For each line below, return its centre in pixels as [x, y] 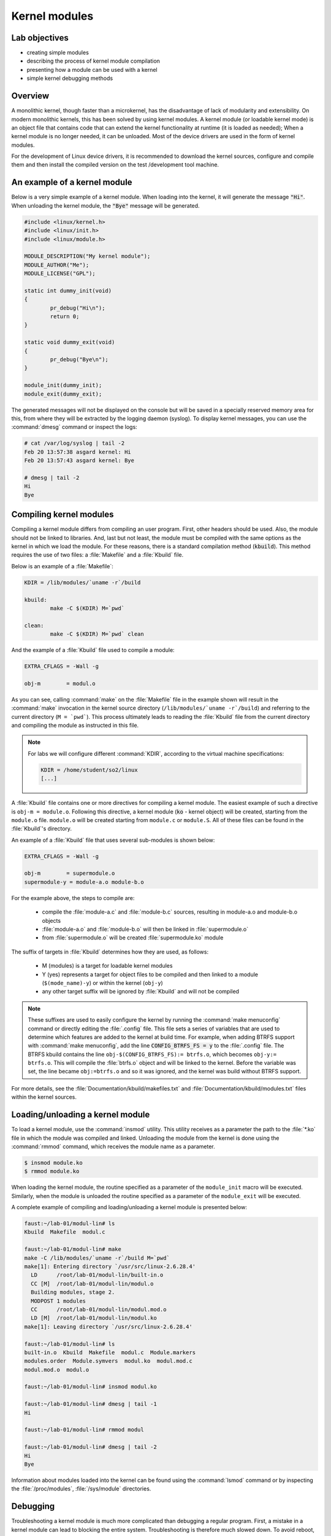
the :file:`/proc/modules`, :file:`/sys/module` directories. [81, 1489]
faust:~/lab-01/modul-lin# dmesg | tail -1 [91, 1404]
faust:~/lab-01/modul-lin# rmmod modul [84, 1430]
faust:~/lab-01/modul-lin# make [73, 1249]
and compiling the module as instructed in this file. [75, 725]
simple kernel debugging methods [70, 78]
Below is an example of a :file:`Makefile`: [62, 566]
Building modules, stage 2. [73, 1292]
